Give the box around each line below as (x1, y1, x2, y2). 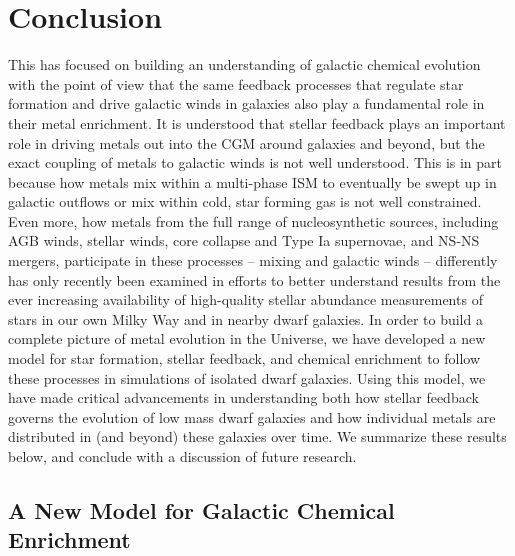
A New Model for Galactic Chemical (8, 494, 395, 525)
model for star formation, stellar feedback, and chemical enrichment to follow (8, 348, 481, 369)
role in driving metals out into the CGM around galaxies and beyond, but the (8, 132, 485, 153)
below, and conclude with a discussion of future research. (8, 446, 357, 466)
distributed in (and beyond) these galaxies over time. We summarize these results (8, 426, 507, 447)
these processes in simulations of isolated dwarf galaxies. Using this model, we (8, 367, 486, 388)
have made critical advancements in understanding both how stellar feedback (8, 387, 479, 408)
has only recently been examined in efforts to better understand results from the (8, 269, 501, 290)
